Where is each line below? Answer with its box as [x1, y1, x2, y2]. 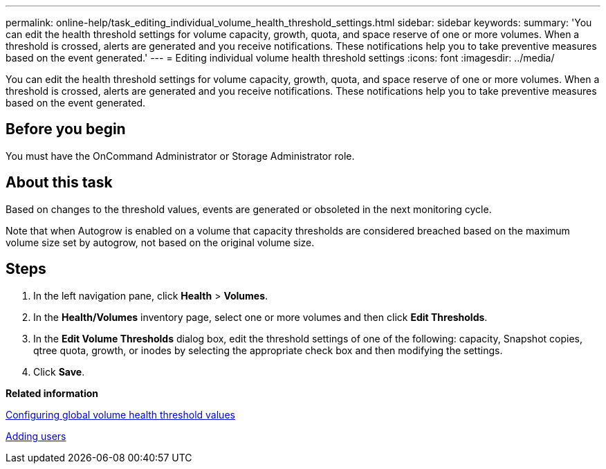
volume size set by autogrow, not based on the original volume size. [6, 236, 315, 248]
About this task [6, 174, 113, 192]
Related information [6, 387, 99, 399]
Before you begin [6, 120, 126, 138]
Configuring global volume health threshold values [6, 408, 235, 421]
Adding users [6, 430, 66, 442]
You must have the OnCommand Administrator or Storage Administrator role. [6, 149, 355, 162]
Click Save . [33, 365, 85, 378]
